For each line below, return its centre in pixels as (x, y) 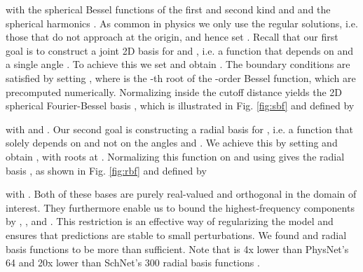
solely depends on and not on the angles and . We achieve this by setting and (172, 143)
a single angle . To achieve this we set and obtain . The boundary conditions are (178, 64)
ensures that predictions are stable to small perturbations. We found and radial (176, 234)
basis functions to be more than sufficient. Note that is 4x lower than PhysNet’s (177, 249)
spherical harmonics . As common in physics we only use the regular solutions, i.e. (182, 23)
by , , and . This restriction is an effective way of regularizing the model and (170, 221)
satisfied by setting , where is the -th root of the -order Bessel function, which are (181, 77)
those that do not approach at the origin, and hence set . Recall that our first (172, 37)
